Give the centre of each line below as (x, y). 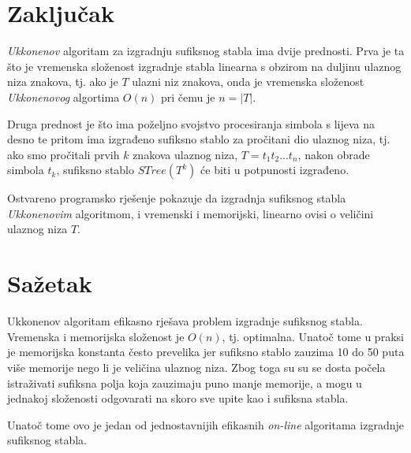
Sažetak (50, 283)
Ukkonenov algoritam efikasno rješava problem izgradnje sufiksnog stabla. (185, 321)
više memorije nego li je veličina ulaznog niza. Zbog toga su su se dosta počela (196, 367)
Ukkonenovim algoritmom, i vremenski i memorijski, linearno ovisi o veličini (191, 213)
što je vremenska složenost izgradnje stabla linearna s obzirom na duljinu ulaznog (204, 66)
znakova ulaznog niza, (185, 154)
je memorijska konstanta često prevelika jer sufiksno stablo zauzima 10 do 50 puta (206, 352)
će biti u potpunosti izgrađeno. (275, 170)
